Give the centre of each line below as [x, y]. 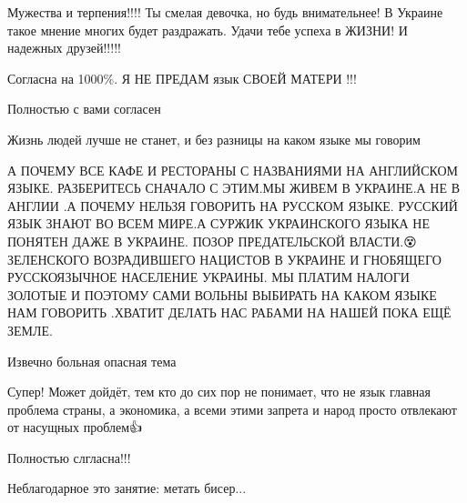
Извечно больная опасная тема [92, 361]
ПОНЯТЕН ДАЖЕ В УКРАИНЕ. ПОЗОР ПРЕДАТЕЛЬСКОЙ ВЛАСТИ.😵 [212, 241]
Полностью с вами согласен [84, 109]
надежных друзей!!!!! [64, 48]
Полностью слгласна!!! [69, 457]
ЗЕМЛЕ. [30, 330]
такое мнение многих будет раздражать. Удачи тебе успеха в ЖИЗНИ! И [208, 30]
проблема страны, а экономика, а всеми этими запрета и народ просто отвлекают [232, 409]
